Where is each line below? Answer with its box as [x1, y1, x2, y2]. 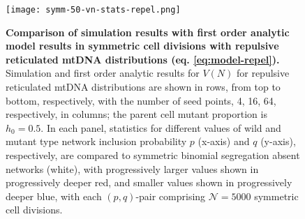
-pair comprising [135, 188, 206, 203]
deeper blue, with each [6, 188, 102, 203]
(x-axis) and [198, 134, 250, 149]
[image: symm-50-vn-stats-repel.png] [6, 5, 181, 15]
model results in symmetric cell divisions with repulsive [6, 38, 279, 53]
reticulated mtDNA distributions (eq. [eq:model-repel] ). [6, 52, 280, 66]
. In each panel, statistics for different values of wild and [40, 120, 281, 135]
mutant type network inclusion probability [6, 134, 187, 149]
